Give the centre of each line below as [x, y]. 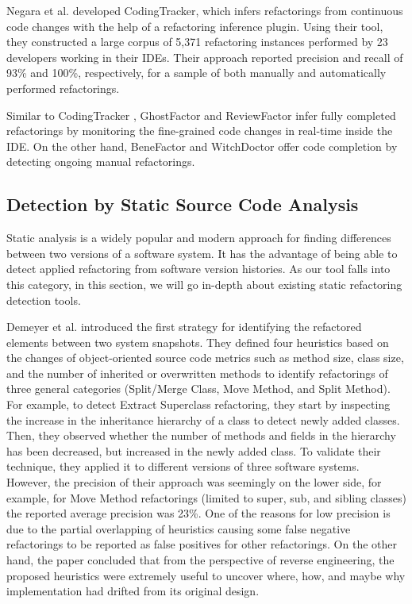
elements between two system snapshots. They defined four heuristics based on [198, 342]
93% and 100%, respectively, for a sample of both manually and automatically [196, 73]
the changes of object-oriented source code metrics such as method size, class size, [205, 358]
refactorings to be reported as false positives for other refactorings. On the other [202, 544]
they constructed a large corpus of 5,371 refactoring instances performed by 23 [197, 42]
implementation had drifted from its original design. [133, 591]
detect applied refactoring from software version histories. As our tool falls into [198, 269]
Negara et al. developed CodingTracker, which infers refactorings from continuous [205, 10]
